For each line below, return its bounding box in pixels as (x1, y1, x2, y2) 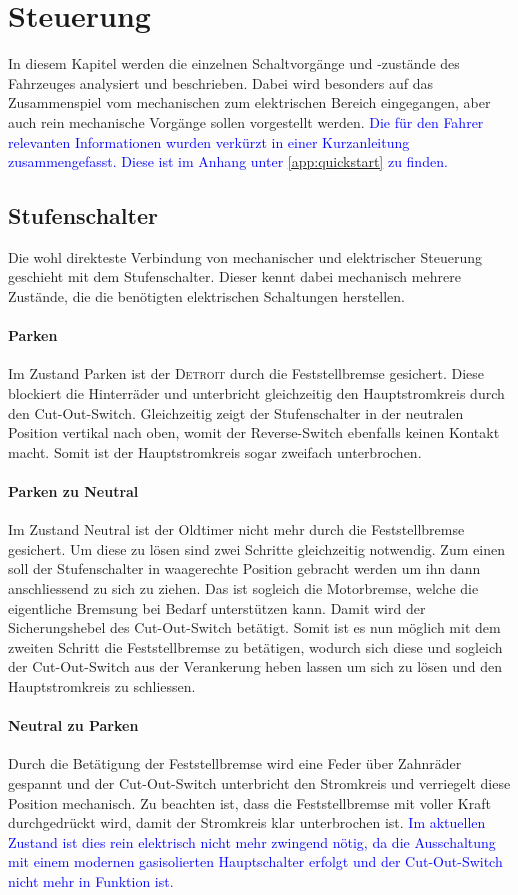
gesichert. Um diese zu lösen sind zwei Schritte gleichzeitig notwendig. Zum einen (8, 538, 505, 559)
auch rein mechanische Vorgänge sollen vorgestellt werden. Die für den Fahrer (8, 111, 484, 132)
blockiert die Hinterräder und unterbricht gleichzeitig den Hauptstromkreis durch (8, 383, 505, 404)
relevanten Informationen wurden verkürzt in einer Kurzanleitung (8, 131, 410, 152)
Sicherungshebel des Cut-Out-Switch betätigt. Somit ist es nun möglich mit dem (8, 617, 501, 638)
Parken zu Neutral (8, 481, 139, 502)
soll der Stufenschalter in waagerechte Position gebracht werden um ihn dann (8, 558, 481, 579)
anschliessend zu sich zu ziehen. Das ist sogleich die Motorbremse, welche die (8, 578, 479, 599)
